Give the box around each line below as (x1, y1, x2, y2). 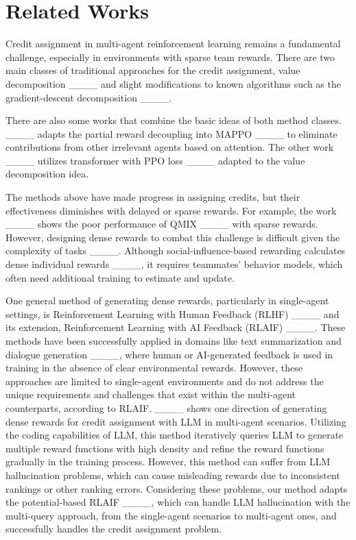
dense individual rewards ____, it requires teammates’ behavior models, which (5, 257, 343, 271)
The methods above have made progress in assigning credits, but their (5, 190, 300, 204)
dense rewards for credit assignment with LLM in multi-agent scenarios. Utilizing (5, 414, 346, 428)
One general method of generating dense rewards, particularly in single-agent (5, 293, 329, 308)
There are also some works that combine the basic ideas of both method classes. (5, 113, 342, 127)
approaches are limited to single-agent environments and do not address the (5, 373, 324, 388)
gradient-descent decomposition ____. (5, 90, 172, 104)
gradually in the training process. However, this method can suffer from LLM (5, 454, 331, 469)
